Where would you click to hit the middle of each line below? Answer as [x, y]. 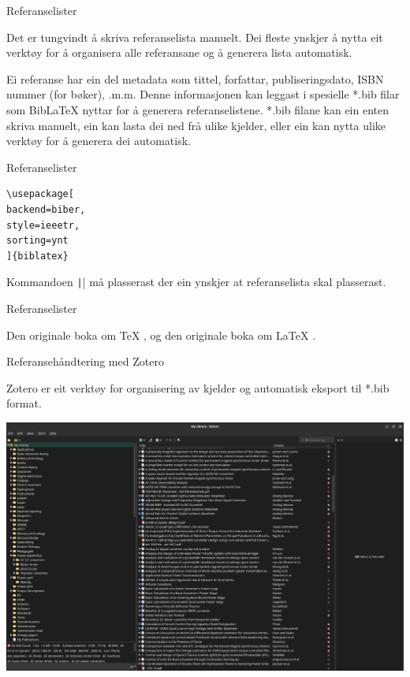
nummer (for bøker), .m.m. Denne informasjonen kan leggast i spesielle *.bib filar [203, 94]
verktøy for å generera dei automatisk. [99, 141]
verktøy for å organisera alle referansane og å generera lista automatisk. [179, 52]
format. [24, 403]
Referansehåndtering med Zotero [85, 361]
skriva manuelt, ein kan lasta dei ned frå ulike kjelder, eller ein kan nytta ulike [196, 125]
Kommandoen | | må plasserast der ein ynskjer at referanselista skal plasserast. [196, 282]
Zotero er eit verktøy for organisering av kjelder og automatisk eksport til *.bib [198, 387]
